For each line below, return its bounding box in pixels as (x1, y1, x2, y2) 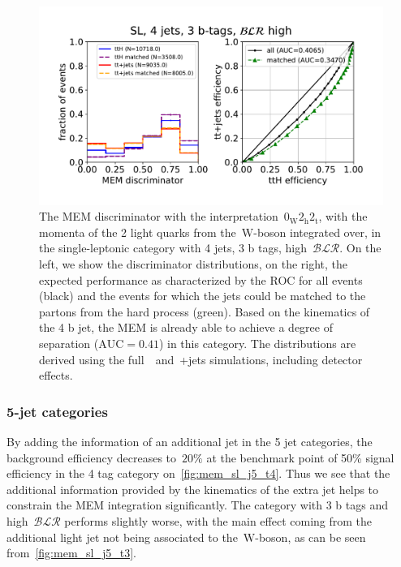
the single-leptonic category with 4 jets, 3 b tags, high (39, 239, 308, 256)
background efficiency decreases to (6, 449, 177, 466)
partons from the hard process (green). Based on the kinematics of (39, 303, 370, 320)
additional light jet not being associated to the (6, 528, 238, 545)
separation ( (39, 335, 99, 352)
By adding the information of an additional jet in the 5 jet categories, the (6, 433, 373, 450)
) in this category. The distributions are (158, 335, 356, 352)
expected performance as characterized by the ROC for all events (39, 271, 363, 288)
